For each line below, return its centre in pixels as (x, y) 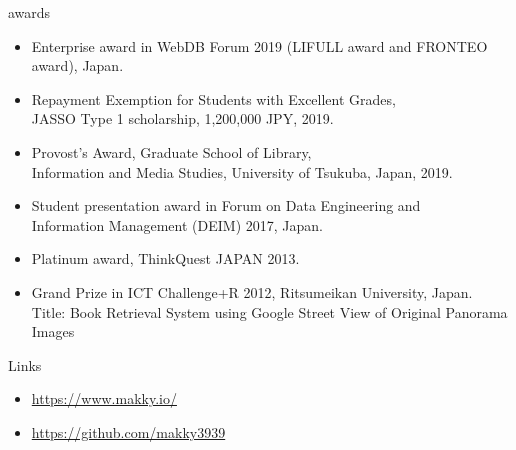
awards (29, 12)
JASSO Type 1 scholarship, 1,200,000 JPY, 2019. (182, 118)
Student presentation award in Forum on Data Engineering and (226, 205)
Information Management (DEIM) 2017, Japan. (177, 224)
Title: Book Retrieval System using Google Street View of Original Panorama (269, 311)
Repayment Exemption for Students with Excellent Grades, (213, 98)
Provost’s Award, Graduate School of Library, (171, 151)
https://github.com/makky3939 (128, 431)
